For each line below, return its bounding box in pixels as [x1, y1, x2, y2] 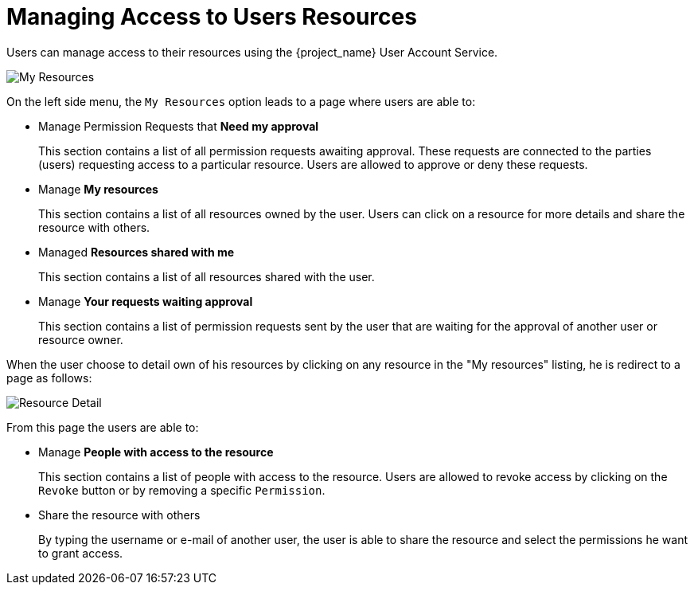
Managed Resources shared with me [38, 245, 235, 259]
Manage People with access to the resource [38, 444, 274, 459]
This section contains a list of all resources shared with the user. [38, 269, 375, 284]
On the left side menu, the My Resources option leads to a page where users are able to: [6, 94, 476, 108]
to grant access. [38, 546, 123, 560]
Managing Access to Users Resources [6, 3, 417, 30]
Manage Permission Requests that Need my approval [38, 119, 319, 133]
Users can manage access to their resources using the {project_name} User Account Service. [6, 45, 498, 59]
